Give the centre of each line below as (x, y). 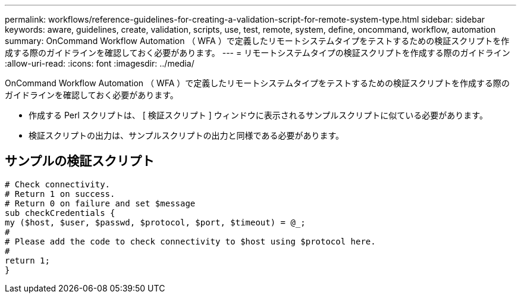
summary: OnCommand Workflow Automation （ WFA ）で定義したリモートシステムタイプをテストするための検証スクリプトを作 (257, 41)
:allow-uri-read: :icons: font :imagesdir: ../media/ (100, 63)
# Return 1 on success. (60, 194)
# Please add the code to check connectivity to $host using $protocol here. (190, 241)
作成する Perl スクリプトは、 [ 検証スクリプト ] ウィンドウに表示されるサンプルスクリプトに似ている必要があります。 (258, 115)
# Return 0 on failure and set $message (100, 203)
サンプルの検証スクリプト (80, 161)
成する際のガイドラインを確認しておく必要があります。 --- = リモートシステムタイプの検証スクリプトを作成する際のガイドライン (258, 53)
